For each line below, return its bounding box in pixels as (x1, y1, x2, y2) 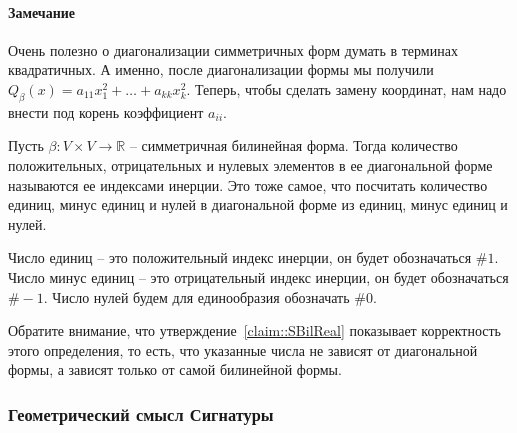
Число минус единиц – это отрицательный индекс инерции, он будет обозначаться (8, 266, 509, 287)
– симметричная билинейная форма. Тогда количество (129, 135, 458, 156)
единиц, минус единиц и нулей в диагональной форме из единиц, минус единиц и (8, 194, 508, 215)
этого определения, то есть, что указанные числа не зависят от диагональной (8, 339, 478, 360)
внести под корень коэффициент (8, 101, 204, 122)
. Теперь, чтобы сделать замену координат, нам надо (186, 78, 507, 99)
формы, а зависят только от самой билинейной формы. (8, 359, 342, 380)
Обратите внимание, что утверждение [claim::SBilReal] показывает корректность (8, 320, 501, 341)
